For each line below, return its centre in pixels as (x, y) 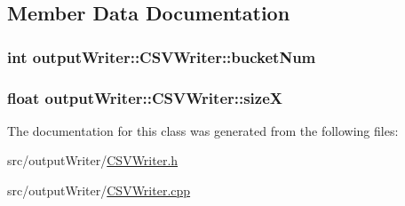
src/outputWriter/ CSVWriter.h (93, 160)
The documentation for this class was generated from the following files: (203, 130)
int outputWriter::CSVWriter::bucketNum (162, 56)
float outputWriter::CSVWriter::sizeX (145, 97)
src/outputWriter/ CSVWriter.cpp (99, 190)
